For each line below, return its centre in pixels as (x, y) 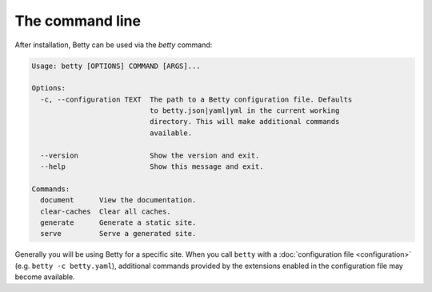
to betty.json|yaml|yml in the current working (244, 111)
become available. (45, 277)
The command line (78, 21)
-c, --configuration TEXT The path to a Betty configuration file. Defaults (196, 99)
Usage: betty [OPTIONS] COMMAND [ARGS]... (116, 66)
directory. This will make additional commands (244, 122)
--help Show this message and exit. (152, 167)
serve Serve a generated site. (118, 234)
